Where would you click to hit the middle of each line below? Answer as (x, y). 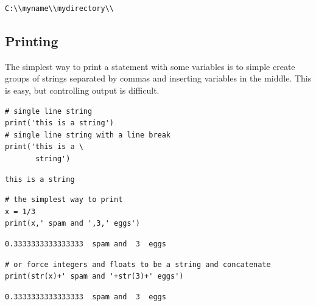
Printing (32, 40)
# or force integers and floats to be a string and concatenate (138, 264)
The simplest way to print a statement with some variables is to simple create (150, 66)
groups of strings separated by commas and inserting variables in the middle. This (158, 78)
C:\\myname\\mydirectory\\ (59, 9)
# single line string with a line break (88, 135)
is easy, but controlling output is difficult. (82, 90)
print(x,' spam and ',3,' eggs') (72, 224)
